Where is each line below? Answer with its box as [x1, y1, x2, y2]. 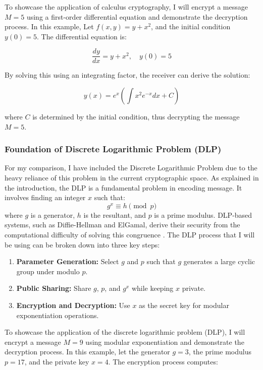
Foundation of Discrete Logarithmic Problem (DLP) [5, 143, 222, 155]
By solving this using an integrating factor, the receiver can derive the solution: [5, 70, 250, 80]
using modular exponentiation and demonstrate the [85, 336, 244, 347]
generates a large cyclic [183, 256, 255, 267]
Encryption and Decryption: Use [16, 299, 130, 310]
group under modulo [16, 266, 80, 276]
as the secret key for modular [139, 299, 229, 310]
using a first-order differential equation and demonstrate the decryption [26, 11, 248, 22]
